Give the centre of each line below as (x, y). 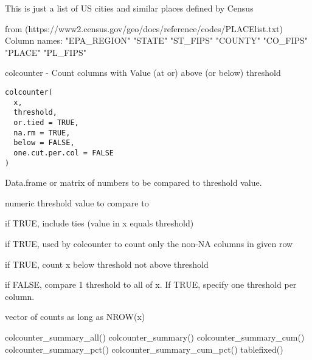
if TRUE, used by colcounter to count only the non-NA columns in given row (149, 243)
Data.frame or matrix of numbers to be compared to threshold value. (133, 182)
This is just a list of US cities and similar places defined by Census (129, 8)
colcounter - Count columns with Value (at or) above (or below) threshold (143, 73)
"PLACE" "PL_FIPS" (46, 52)
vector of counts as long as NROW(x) (75, 317)
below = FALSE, (44, 143)
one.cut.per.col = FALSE (64, 153)
